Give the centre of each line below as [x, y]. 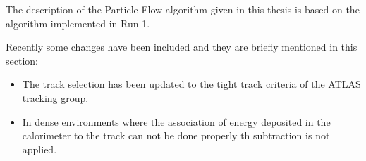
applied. [39, 149]
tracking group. [55, 97]
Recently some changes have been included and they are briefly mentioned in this [182, 47]
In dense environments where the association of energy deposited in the [176, 121]
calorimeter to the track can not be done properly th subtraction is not [176, 135]
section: [22, 60]
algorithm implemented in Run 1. [78, 23]
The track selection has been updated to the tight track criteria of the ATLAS [191, 84]
